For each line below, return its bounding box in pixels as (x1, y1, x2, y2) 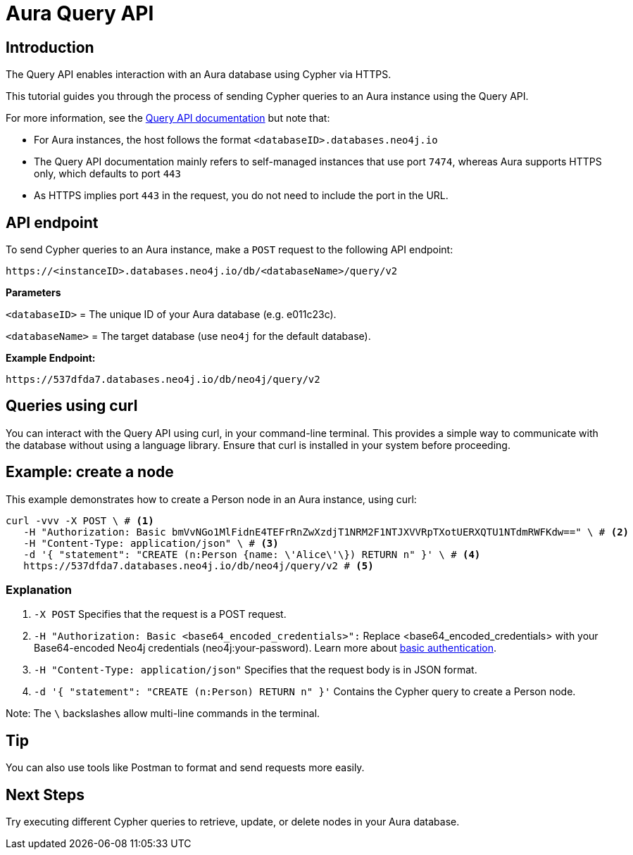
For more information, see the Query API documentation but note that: (6, 112, 330, 125)
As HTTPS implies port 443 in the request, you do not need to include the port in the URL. (34, 189, 449, 202)
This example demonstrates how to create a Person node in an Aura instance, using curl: (6, 493, 417, 505)
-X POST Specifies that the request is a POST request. (34, 608, 287, 621)
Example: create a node (6, 463, 174, 481)
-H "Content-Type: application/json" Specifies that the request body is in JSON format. (34, 664, 477, 676)
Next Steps (6, 785, 84, 804)
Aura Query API (6, 1, 154, 25)
